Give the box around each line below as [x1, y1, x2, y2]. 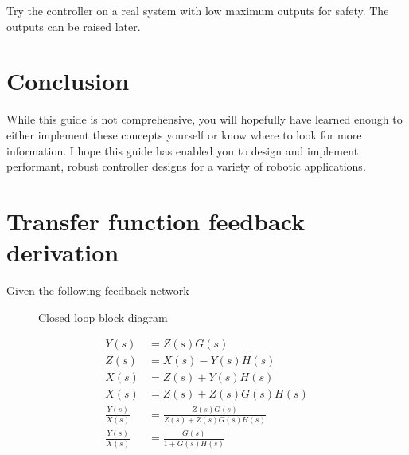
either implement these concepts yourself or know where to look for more [6, 126, 362, 143]
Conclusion [6, 65, 130, 97]
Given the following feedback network [6, 282, 189, 298]
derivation [6, 236, 119, 269]
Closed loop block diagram [38, 308, 168, 325]
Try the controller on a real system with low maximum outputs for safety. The [6, 2, 389, 18]
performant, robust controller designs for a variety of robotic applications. [6, 158, 366, 175]
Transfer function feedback [6, 204, 306, 237]
